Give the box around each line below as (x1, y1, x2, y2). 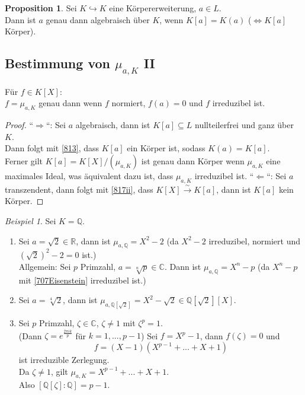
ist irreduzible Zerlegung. (18, 353, 110, 365)
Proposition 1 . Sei (5, 2, 77, 14)
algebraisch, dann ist (75, 119, 150, 131)
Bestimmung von (5, 54, 110, 72)
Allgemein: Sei (18, 260, 71, 272)
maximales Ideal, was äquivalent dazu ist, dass (5, 169, 174, 181)
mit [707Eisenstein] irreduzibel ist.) (18, 273, 146, 286)
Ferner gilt (5, 154, 43, 167)
